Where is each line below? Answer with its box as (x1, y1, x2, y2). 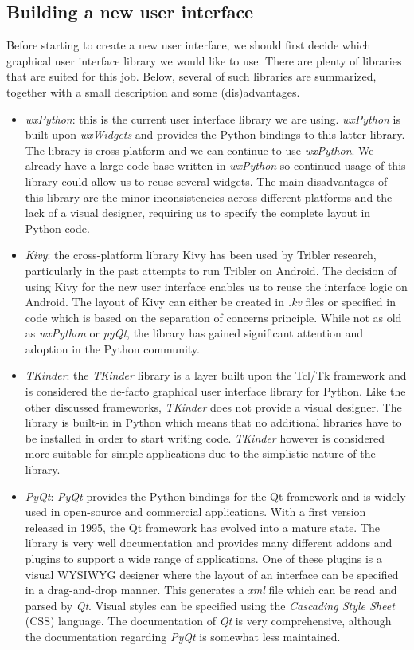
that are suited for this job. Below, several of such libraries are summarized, (6, 68, 377, 85)
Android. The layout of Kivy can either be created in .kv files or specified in (25, 293, 396, 310)
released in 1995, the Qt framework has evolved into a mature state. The (25, 518, 381, 535)
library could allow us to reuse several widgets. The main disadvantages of (25, 172, 388, 189)
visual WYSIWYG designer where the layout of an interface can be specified (25, 565, 399, 582)
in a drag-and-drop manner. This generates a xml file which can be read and (25, 581, 397, 598)
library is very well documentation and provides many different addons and (25, 534, 393, 551)
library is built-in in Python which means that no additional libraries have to (25, 414, 402, 431)
